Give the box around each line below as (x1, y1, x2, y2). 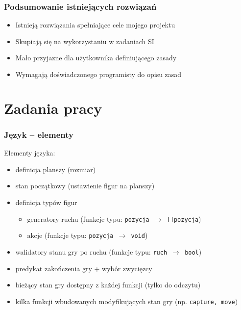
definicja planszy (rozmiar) (15, 164, 96, 174)
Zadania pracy (4, 98, 102, 118)
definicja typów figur (15, 197, 77, 207)
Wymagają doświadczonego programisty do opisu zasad (15, 69, 182, 79)
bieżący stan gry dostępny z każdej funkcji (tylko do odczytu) (15, 280, 201, 290)
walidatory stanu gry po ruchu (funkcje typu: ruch (15, 246, 168, 257)
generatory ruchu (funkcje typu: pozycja (27, 213, 149, 224)
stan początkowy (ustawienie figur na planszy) (15, 181, 155, 191)
